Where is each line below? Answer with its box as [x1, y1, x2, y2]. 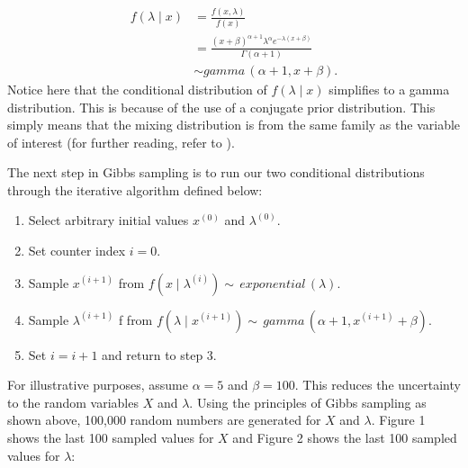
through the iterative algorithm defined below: [7, 180, 263, 199]
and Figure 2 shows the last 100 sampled [232, 428, 457, 447]
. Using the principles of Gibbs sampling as [189, 392, 427, 411]
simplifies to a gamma [328, 79, 450, 98]
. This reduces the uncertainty [294, 375, 461, 394]
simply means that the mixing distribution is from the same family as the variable [7, 115, 461, 134]
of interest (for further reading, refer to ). [7, 132, 235, 151]
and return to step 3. [102, 345, 217, 364]
